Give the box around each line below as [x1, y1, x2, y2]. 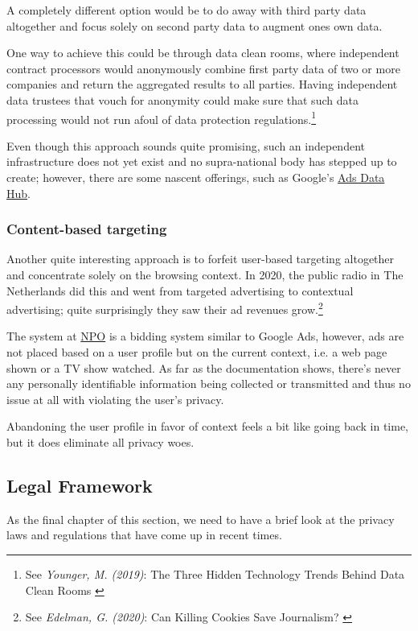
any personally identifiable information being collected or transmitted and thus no [6, 375, 411, 392]
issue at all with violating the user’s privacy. [6, 390, 224, 407]
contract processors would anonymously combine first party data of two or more [6, 60, 400, 76]
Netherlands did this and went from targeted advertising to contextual [6, 282, 354, 299]
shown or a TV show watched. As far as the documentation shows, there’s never [6, 359, 401, 376]
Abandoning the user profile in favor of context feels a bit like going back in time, [6, 418, 409, 435]
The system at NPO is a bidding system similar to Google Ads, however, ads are [6, 328, 404, 344]
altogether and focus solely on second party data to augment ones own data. [6, 17, 383, 34]
